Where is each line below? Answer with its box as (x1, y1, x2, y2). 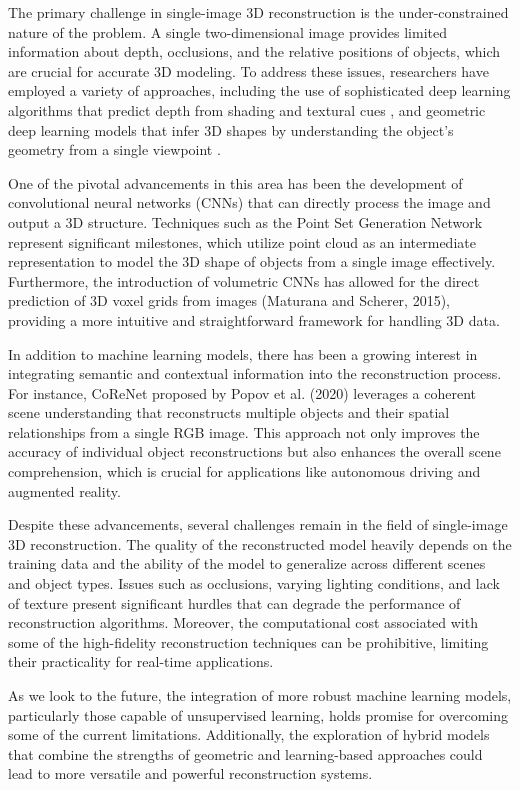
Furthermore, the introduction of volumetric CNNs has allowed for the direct (8, 270, 480, 291)
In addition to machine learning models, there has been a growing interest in (8, 343, 478, 364)
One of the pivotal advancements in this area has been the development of (8, 172, 463, 193)
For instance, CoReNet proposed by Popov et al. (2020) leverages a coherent (8, 382, 476, 403)
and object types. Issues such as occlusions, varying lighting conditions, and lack (8, 573, 500, 594)
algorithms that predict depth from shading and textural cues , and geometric (8, 99, 486, 120)
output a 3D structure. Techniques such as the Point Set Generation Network (8, 211, 483, 232)
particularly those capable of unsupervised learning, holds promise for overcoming (8, 704, 509, 725)
